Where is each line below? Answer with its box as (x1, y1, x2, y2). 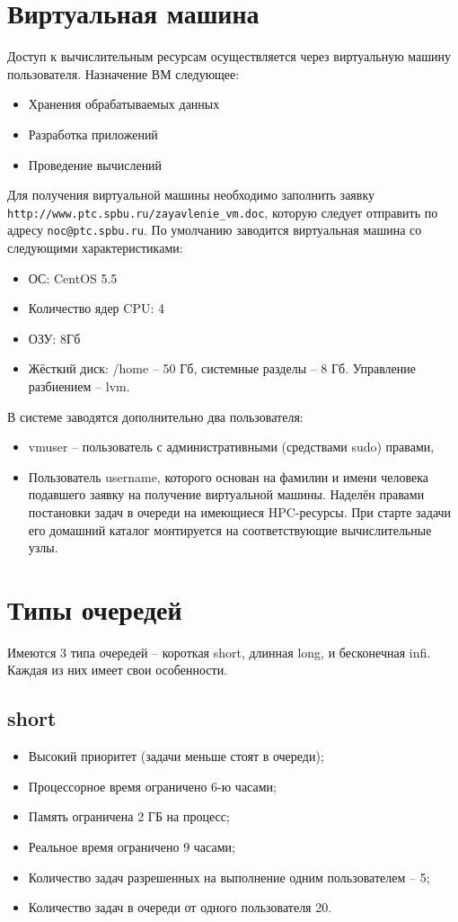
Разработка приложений (28, 124, 158, 143)
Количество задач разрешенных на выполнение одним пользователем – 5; (28, 867, 430, 886)
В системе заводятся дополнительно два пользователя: (7, 407, 304, 425)
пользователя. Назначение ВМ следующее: (7, 64, 240, 83)
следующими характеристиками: (7, 238, 183, 256)
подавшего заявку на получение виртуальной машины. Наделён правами (28, 485, 425, 504)
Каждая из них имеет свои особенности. (7, 660, 228, 679)
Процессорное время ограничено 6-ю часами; (28, 776, 277, 795)
